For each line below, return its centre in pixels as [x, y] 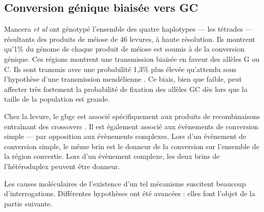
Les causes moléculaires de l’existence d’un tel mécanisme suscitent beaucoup [125, 183]
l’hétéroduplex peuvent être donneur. [62, 166]
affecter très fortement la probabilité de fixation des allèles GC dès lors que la [126, 89]
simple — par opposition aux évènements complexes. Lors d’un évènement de [125, 136]
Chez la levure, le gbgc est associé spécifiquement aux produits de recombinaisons [132, 116]
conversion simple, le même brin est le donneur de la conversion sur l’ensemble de [132, 146]
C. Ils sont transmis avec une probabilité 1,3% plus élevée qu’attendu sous [120, 69]
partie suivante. [28, 203]
